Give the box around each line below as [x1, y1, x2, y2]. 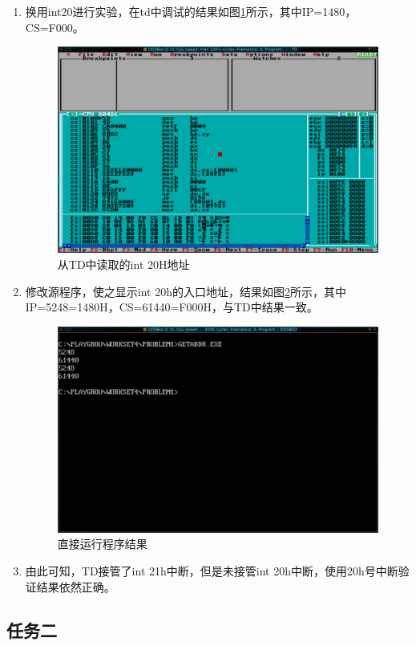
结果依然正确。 [36, 578, 115, 595]
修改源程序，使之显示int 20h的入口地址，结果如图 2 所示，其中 [25, 282, 346, 299]
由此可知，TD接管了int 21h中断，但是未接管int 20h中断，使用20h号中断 [25, 563, 398, 579]
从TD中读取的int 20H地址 [57, 255, 190, 272]
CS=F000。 [25, 18, 84, 35]
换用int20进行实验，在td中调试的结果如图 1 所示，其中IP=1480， [25, 3, 357, 19]
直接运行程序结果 [57, 535, 147, 552]
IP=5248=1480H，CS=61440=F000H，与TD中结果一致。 [25, 299, 318, 315]
